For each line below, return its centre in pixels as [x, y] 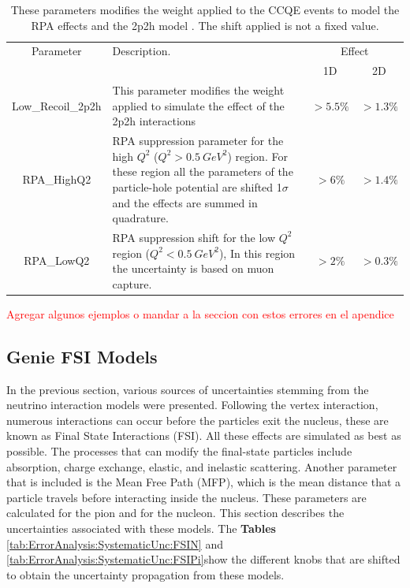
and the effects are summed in [185, 202]
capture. [132, 283]
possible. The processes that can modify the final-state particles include [179, 451]
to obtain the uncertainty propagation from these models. [145, 574]
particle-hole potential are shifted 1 [197, 186]
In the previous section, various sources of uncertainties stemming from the [188, 389]
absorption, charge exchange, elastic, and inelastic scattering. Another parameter [202, 466]
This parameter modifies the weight [198, 90]
